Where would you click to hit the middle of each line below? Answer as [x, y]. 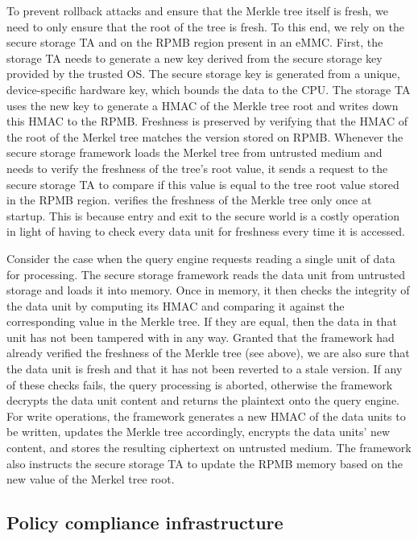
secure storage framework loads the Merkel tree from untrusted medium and [195, 152]
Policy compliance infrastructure [145, 523]
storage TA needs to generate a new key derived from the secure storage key [195, 58]
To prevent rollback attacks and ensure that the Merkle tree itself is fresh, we [197, 10]
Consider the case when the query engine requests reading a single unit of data [201, 258]
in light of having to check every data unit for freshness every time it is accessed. [206, 231]
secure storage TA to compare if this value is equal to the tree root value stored [203, 184]
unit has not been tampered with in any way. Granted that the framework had [201, 337]
